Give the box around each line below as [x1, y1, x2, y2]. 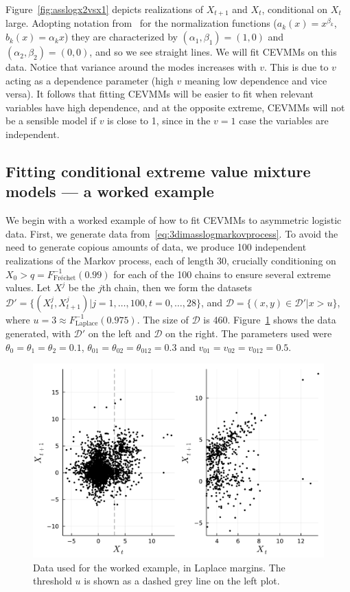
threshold [33, 573, 72, 588]
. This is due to [264, 60, 329, 74]
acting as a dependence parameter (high [5, 73, 174, 87]
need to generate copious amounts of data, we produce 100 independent [5, 240, 307, 254]
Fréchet [53, 275, 76, 282]
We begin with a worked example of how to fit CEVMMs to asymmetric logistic [5, 213, 342, 227]
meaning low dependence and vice [184, 73, 327, 87]
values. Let [5, 280, 51, 295]
